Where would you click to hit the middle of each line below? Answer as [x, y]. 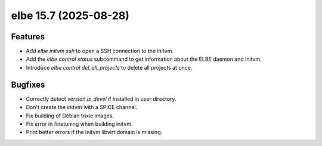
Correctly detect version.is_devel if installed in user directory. [101, 99]
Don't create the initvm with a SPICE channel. [82, 107]
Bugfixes [28, 84]
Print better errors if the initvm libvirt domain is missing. [94, 132]
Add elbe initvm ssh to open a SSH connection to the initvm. [100, 51]
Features [28, 37]
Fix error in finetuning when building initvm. [80, 124]
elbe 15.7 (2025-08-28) [70, 15]
